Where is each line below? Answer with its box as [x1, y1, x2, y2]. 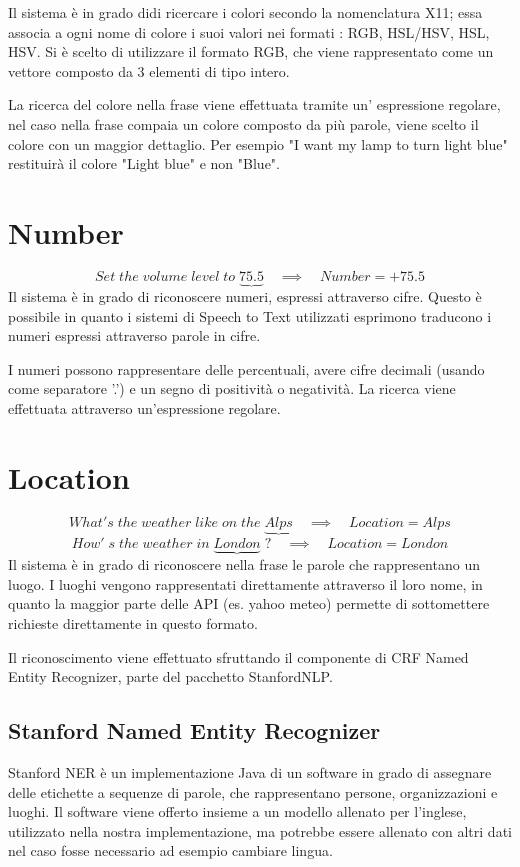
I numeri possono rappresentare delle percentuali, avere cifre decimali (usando [8, 358, 485, 379]
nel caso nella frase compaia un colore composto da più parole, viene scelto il [8, 113, 479, 134]
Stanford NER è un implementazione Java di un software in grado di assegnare [8, 761, 492, 782]
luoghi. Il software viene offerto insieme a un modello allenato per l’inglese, [8, 801, 467, 822]
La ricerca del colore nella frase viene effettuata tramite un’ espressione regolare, [8, 94, 501, 115]
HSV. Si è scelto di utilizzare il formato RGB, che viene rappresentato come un [8, 41, 494, 62]
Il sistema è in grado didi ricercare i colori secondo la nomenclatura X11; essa [8, 2, 483, 22]
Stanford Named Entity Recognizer [8, 715, 381, 746]
